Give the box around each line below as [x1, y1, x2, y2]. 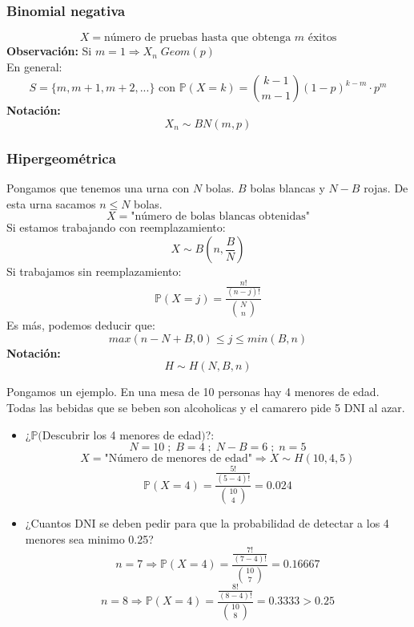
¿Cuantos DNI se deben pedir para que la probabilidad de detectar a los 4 [25, 514, 389, 531]
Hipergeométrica [6, 148, 116, 168]
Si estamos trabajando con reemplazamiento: [6, 219, 226, 236]
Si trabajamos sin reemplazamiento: [6, 263, 182, 279]
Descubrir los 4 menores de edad [42, 426, 202, 443]
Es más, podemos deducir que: [6, 317, 155, 334]
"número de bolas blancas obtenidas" [131, 211, 311, 223]
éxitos [307, 32, 337, 44]
